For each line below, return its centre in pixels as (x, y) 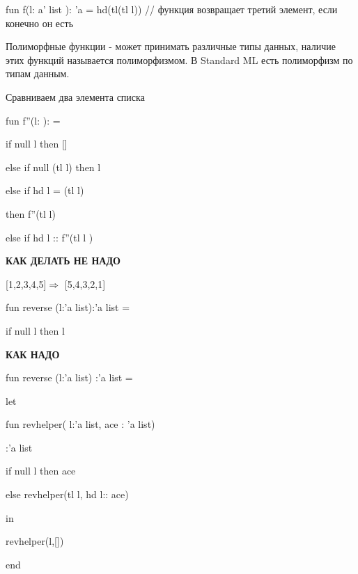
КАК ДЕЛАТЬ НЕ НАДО (63, 261)
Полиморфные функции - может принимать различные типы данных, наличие (171, 46)
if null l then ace (41, 471)
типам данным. (38, 73)
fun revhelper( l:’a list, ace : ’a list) (80, 424)
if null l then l (35, 330)
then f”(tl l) (31, 213)
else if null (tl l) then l (53, 167)
